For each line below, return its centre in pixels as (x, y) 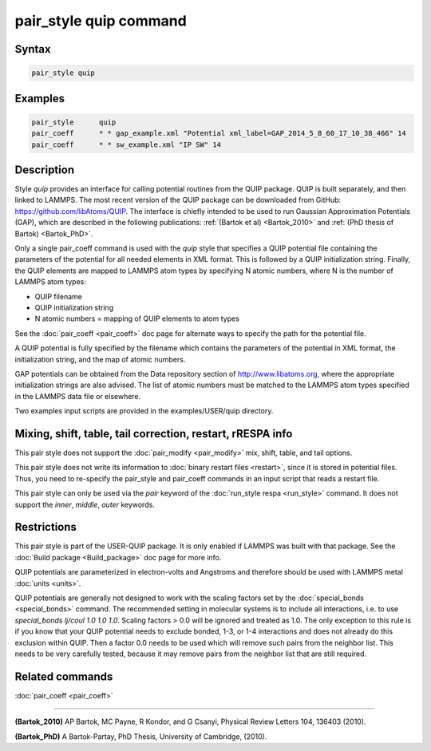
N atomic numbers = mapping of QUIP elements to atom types (137, 318)
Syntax (33, 49)
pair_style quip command (101, 21)
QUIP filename (59, 296)
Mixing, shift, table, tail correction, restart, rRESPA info (154, 434)
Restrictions (46, 527)
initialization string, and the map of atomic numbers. (100, 359)
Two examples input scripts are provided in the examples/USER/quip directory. (144, 411)
